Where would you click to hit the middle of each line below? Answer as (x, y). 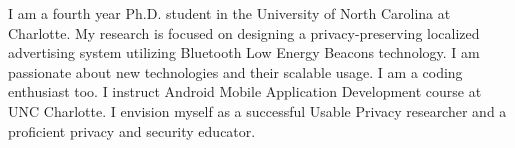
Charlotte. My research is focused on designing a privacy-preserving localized (244, 32)
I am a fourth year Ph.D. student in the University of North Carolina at (229, 13)
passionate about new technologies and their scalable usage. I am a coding (235, 71)
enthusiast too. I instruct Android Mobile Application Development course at (245, 91)
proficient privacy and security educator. (132, 130)
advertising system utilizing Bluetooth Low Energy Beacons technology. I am (244, 52)
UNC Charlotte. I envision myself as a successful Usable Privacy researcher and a (257, 110)
